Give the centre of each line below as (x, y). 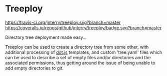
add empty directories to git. (34, 68)
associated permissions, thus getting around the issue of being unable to (80, 63)
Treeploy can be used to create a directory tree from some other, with (77, 47)
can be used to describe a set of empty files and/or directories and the (78, 57)
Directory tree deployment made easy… (46, 37)
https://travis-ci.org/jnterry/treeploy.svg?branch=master (63, 22)
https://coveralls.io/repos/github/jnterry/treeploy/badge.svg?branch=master (83, 27)
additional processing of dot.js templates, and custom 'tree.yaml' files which (84, 52)
